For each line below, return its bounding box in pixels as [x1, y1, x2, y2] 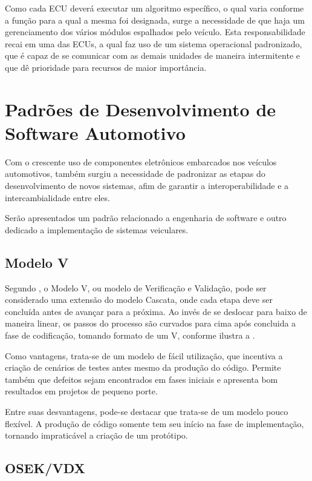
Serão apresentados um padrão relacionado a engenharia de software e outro [5, 211, 287, 224]
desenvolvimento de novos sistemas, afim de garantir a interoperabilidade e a [5, 179, 289, 192]
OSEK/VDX [5, 459, 85, 477]
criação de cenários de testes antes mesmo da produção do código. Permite [5, 361, 281, 374]
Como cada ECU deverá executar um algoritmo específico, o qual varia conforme [5, 2, 304, 14]
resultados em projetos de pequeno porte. [5, 385, 158, 397]
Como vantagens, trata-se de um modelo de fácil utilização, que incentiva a [5, 349, 283, 362]
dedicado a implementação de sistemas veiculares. [5, 223, 189, 236]
